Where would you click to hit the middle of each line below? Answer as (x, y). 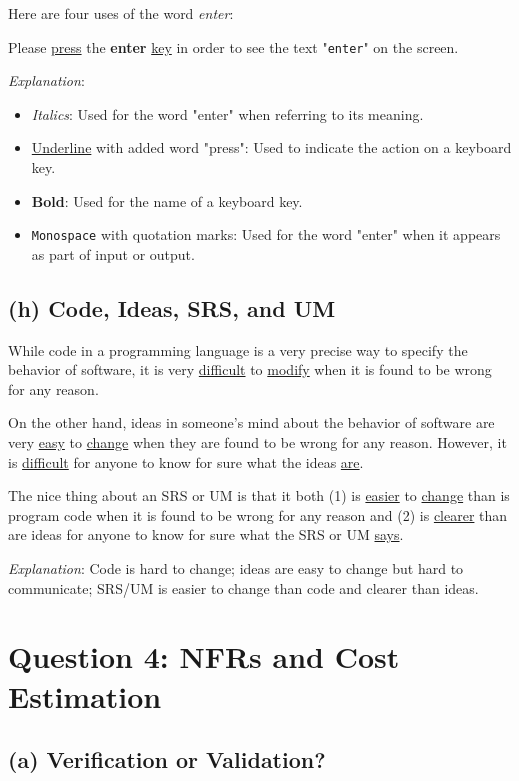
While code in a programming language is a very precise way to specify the (238, 349)
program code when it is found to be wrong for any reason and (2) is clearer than (258, 514)
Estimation (85, 695)
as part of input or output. (113, 253)
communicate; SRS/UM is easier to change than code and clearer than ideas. (243, 587)
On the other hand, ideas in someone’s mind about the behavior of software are (251, 422)
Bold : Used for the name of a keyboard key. (167, 200)
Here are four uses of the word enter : (121, 13)
